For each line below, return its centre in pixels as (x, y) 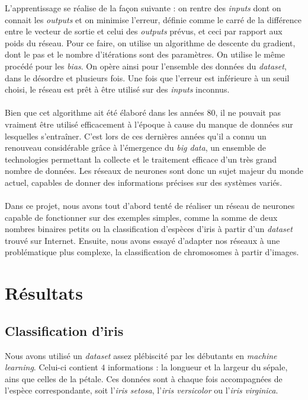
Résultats (44, 293)
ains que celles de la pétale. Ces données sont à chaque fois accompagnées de (144, 378)
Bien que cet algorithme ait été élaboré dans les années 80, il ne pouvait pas (143, 112)
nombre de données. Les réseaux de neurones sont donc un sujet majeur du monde (154, 171)
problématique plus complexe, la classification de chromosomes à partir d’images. (152, 252)
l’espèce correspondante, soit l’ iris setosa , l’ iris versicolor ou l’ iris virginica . (142, 390)
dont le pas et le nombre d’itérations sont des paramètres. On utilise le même (145, 54)
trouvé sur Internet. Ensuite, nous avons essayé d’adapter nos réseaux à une (142, 240)
